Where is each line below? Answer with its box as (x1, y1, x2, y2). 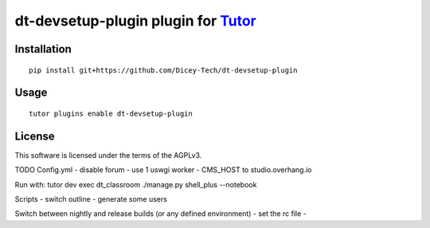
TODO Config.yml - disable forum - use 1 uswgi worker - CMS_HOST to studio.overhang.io (14, 165, 312, 175)
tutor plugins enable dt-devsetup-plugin (29, 108, 193, 118)
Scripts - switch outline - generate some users (14, 195, 167, 204)
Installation (14, 42, 72, 56)
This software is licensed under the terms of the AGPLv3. (14, 150, 202, 159)
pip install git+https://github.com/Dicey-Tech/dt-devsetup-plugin (29, 65, 298, 75)
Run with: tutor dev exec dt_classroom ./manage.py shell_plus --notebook (14, 179, 257, 189)
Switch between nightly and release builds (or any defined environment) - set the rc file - (14, 209, 307, 218)
